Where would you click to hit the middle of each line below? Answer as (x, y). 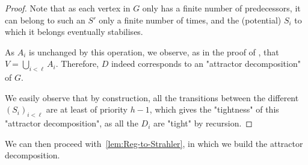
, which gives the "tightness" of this (214, 109)
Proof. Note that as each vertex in (68, 8)
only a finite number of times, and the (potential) (190, 20)
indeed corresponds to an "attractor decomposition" (206, 64)
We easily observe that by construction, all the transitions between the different (152, 97)
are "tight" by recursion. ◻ (203, 123)
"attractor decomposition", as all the (72, 123)
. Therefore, (77, 64)
